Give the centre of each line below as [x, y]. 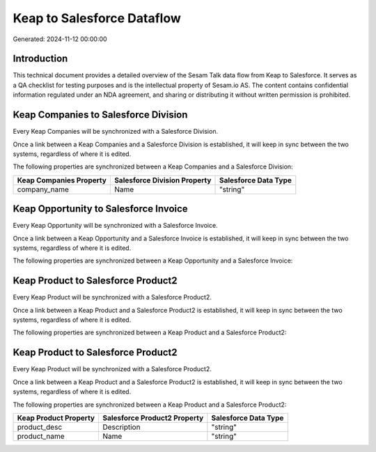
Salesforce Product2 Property [153, 418]
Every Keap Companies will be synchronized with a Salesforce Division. [116, 132]
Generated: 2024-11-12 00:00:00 [60, 39]
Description [121, 427]
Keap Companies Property [62, 180]
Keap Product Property [56, 418]
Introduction [40, 59]
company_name [43, 189]
